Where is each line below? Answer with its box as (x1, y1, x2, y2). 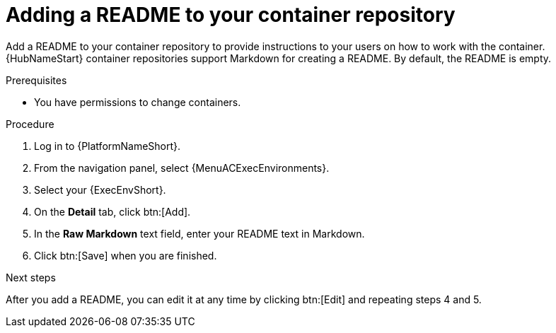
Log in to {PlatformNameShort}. (34, 139, 181, 152)
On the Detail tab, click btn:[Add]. (34, 205, 191, 218)
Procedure (6, 117, 54, 130)
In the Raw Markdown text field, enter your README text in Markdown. (34, 227, 365, 240)
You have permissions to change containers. (34, 95, 241, 108)
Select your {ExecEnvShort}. (34, 183, 166, 196)
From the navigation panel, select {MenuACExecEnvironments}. (34, 161, 330, 174)
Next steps (6, 271, 56, 284)
